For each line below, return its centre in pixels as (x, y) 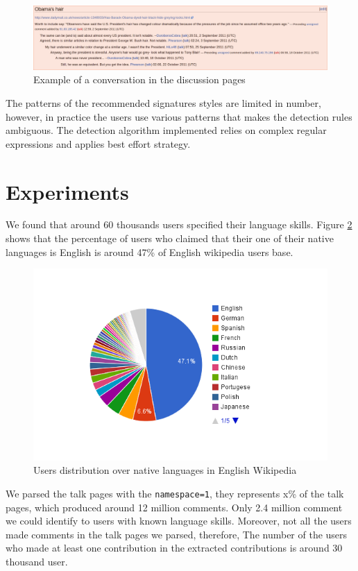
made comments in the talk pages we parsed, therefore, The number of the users (177, 534)
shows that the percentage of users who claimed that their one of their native (170, 238)
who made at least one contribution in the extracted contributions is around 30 (174, 548)
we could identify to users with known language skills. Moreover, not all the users (179, 521)
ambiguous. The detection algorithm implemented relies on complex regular (166, 130)
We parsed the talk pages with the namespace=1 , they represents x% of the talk (175, 493)
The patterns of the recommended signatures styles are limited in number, (163, 102)
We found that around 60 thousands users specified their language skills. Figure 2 (179, 224)
